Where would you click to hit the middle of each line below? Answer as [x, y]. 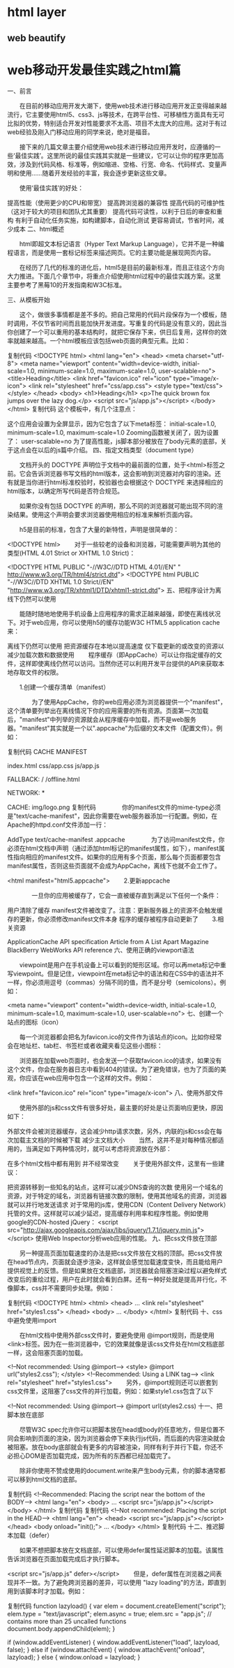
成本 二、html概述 [39, 229]
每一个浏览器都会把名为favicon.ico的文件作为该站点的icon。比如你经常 [120, 1037]
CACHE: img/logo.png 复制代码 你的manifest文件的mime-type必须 [114, 807]
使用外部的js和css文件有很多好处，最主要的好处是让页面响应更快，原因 [121, 1108]
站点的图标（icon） [35, 1022]
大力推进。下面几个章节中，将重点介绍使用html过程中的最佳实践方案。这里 [114, 276]
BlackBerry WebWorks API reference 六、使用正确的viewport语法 [101, 950]
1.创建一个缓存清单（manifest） [64, 687]
